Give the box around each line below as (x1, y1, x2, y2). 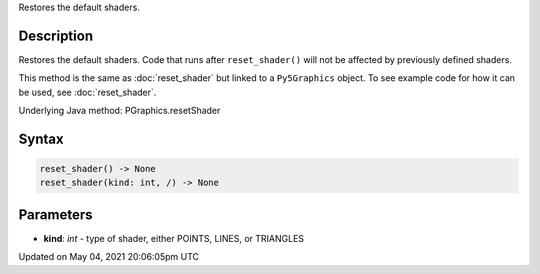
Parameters (18, 206, 93, 223)
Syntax (18, 130, 64, 147)
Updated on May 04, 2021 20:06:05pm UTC (18, 251, 200, 263)
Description (18, 27, 94, 44)
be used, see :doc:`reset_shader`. (18, 86, 157, 98)
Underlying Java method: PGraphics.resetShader (18, 105, 221, 117)
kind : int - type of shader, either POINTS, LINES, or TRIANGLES (43, 232, 305, 244)
